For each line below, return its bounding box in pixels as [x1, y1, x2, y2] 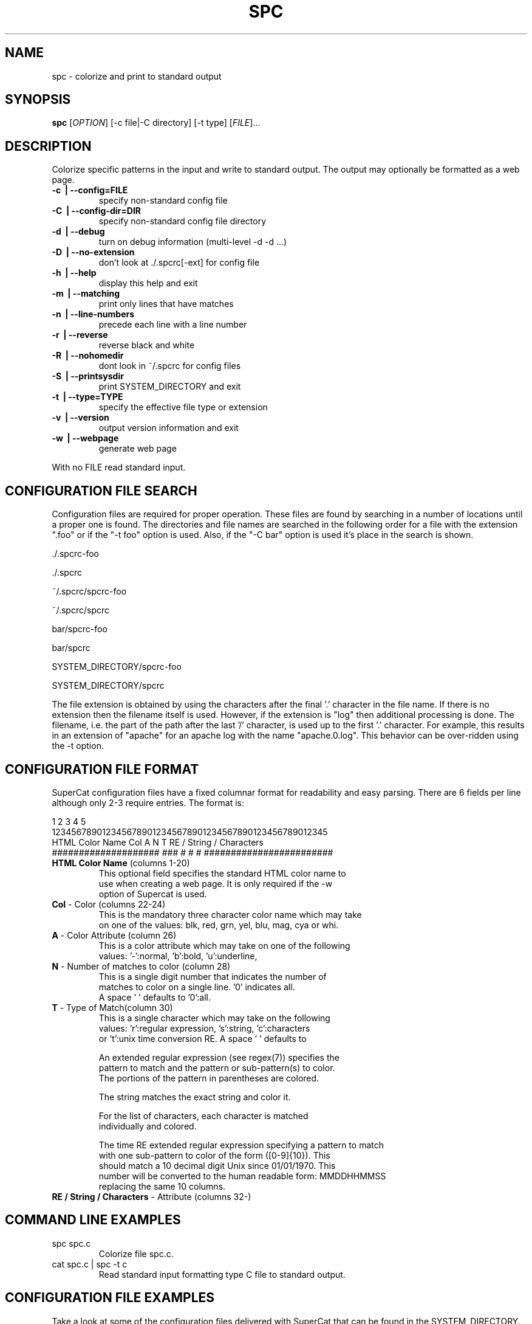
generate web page [98, 443, 177, 454]
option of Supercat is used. [98, 888, 207, 899]
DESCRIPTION [5, 138, 92, 154]
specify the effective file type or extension [98, 402, 268, 413]
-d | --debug [52, 226, 105, 237]
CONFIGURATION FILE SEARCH [5, 483, 197, 498]
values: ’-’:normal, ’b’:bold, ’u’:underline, [98, 950, 257, 961]
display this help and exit [98, 278, 198, 289]
